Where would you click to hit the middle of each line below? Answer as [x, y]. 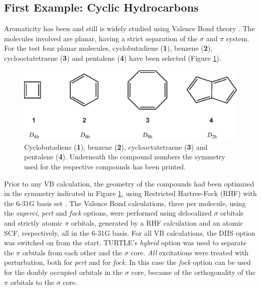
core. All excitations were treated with [190, 252]
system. [238, 38]
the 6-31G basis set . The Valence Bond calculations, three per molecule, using [125, 203]
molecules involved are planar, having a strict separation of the [101, 38]
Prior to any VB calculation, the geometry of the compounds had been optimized [129, 183]
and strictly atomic [33, 223]
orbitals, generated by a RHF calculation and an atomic [157, 223]
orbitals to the [32, 282]
